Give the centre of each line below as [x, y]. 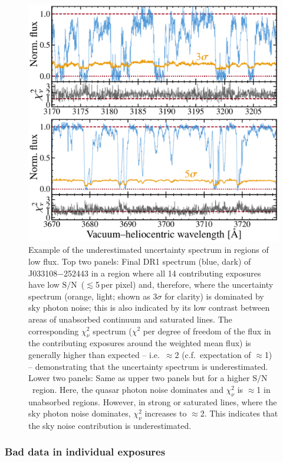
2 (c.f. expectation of [213, 354]
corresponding [54, 331]
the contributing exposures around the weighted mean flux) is [140, 343]
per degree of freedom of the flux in [207, 331]
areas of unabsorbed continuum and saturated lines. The [130, 319]
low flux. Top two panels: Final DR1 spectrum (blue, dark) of [140, 261]
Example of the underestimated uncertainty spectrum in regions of [149, 250]
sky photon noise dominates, [80, 413]
